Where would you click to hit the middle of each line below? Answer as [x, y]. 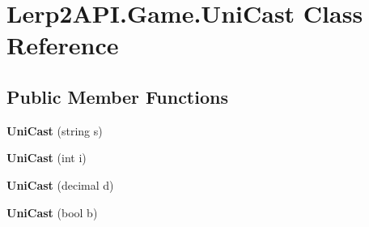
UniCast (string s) [55, 130]
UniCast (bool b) [52, 212]
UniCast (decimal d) [60, 184]
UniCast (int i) [47, 158]
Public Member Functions [117, 96]
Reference [63, 45]
